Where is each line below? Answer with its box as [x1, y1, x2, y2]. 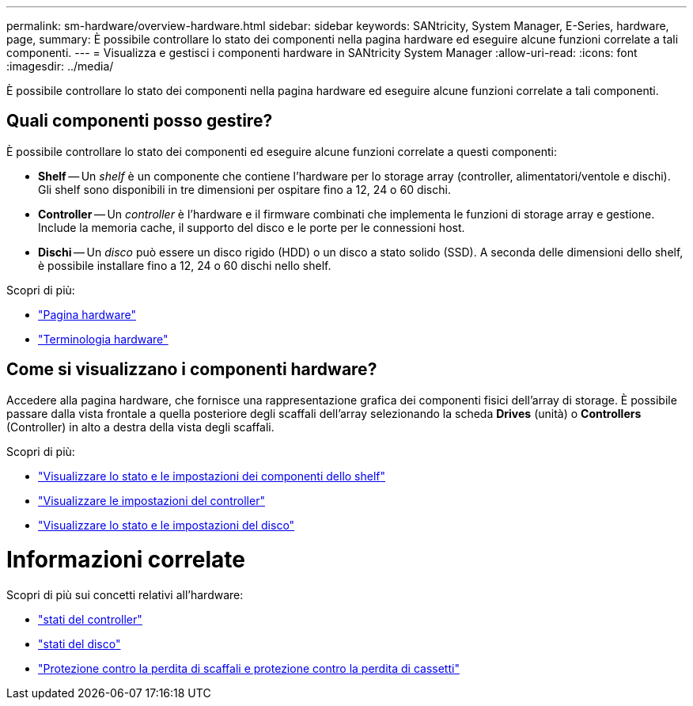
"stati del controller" [38, 613, 142, 627]
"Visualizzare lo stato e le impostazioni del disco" [38, 518, 295, 532]
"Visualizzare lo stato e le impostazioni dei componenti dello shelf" [38, 469, 386, 483]
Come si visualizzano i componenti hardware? [6, 359, 377, 380]
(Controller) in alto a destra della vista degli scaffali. [6, 419, 275, 434]
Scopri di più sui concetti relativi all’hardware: [6, 588, 244, 602]
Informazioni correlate [6, 546, 246, 574]
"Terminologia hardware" [38, 332, 169, 346]
